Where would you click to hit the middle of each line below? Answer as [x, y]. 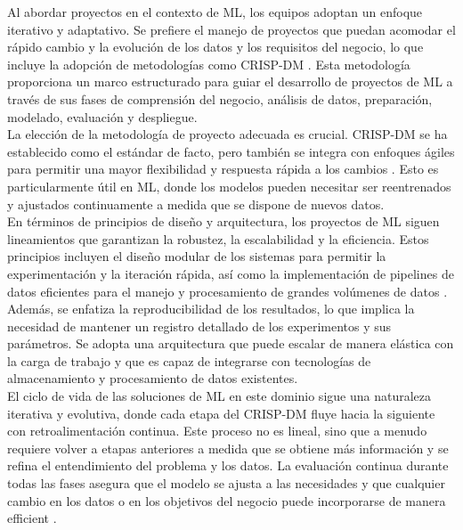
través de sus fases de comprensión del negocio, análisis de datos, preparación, [220, 98]
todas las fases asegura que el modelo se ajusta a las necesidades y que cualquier [226, 483]
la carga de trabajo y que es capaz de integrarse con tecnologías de [189, 360]
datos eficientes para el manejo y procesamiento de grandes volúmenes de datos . [227, 291]
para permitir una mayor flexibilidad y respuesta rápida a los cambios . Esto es [223, 169]
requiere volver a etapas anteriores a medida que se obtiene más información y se [228, 448]
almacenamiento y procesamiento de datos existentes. [153, 378]
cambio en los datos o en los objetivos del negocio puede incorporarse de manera [227, 500]
